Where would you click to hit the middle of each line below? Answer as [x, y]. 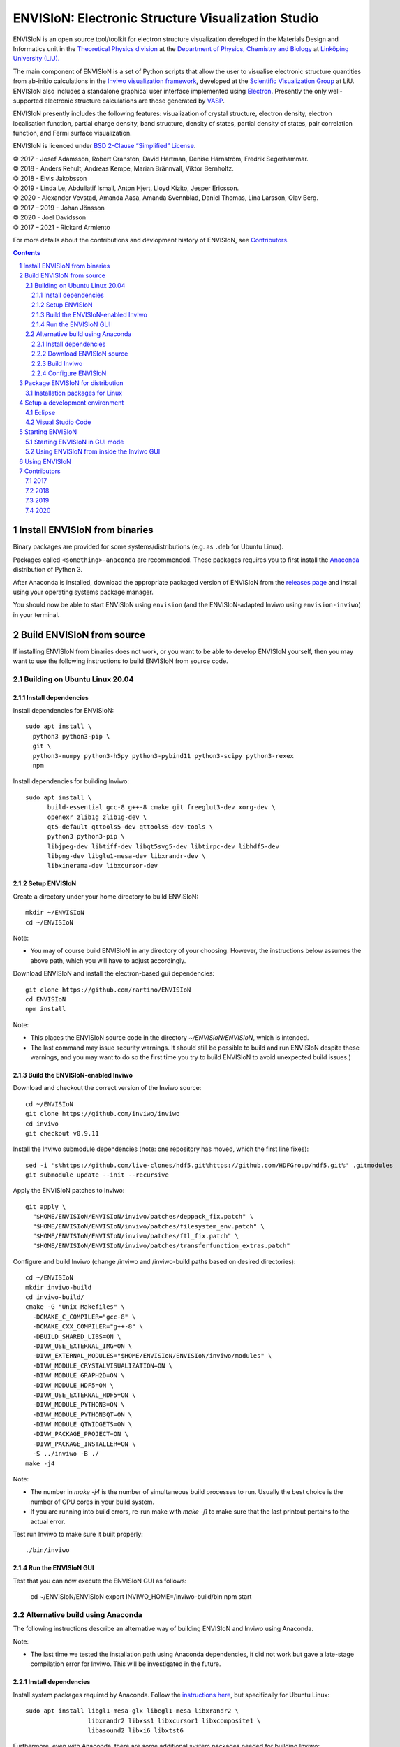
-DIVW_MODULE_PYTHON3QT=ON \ [82, 1414]
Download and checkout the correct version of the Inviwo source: [107, 1088]
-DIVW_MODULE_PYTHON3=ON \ [79, 1405]
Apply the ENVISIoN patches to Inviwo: [69, 1191]
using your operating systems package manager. [83, 592]
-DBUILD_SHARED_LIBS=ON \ [77, 1336]
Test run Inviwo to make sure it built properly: [78, 1534]
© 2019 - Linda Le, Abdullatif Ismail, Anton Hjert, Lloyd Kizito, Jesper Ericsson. [126, 188]
